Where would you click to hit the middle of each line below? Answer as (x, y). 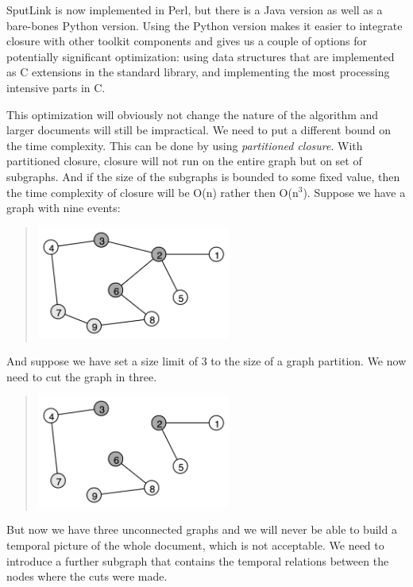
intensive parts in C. (56, 87)
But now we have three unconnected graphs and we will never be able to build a (202, 529)
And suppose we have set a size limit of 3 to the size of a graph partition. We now (206, 360)
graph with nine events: (64, 208)
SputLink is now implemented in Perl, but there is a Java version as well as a (195, 10)
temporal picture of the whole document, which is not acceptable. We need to (195, 545)
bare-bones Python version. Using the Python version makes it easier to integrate (205, 25)
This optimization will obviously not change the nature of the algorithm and (193, 114)
